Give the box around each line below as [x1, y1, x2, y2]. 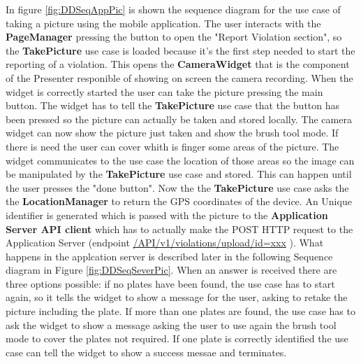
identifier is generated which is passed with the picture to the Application [6, 207, 328, 222]
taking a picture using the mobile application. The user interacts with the [6, 15, 321, 30]
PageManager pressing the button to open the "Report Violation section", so [6, 29, 342, 44]
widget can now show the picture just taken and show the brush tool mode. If [6, 125, 339, 140]
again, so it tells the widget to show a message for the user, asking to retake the [6, 290, 348, 304]
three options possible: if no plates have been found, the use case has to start [6, 276, 335, 290]
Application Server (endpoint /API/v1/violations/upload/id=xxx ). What [6, 235, 324, 250]
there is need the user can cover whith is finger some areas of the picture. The [6, 139, 339, 153]
